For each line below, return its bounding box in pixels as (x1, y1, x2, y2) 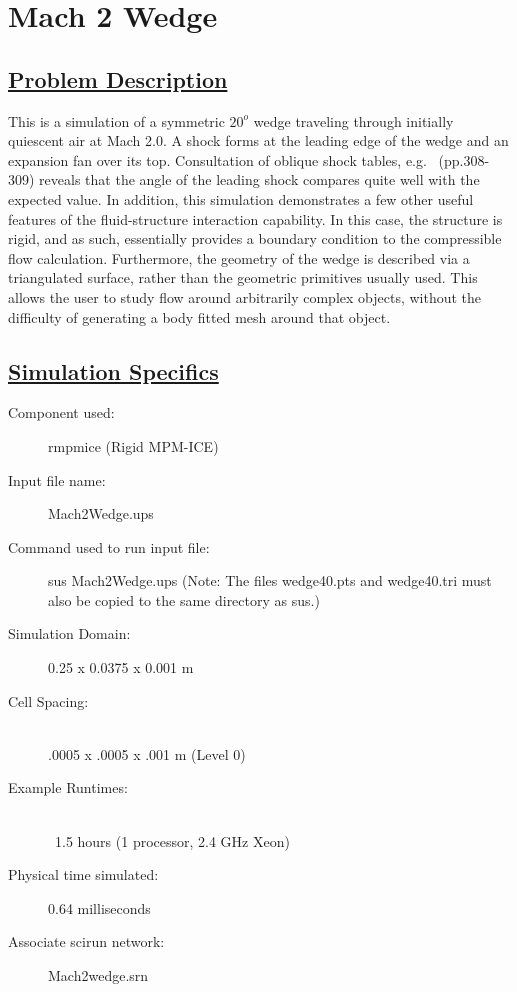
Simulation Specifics (8, 355, 219, 386)
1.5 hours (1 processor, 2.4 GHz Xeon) (54, 830, 290, 851)
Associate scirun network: (8, 931, 165, 952)
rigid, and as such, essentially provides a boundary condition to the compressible (8, 228, 502, 249)
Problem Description (8, 63, 228, 94)
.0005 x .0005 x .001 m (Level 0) (48, 743, 246, 764)
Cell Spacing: (8, 690, 89, 711)
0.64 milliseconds (48, 897, 151, 918)
